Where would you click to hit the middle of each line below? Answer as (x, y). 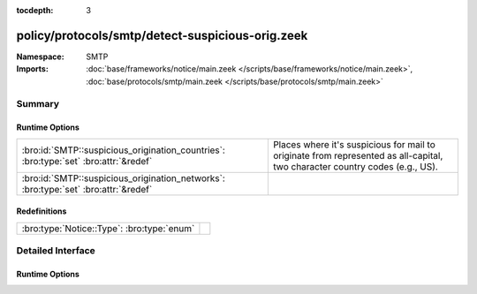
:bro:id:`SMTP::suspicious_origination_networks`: (123, 178)
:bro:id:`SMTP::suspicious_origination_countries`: (123, 150)
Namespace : (41, 57)
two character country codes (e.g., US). (356, 166)
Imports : (32, 69)
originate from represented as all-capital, (358, 155)
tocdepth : (35, 10)
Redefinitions (42, 211)
